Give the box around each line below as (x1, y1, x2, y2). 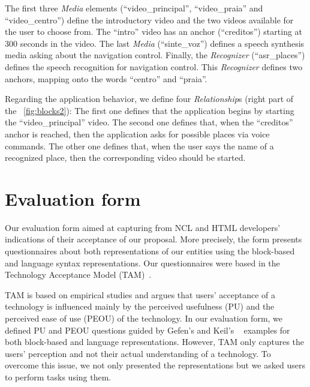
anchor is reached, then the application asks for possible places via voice (5, 127, 270, 140)
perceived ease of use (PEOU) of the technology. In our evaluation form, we (5, 312, 283, 324)
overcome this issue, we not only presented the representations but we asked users (5, 359, 305, 371)
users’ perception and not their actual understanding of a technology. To (5, 347, 271, 359)
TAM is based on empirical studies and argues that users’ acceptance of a (5, 288, 275, 301)
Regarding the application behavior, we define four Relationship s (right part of (5, 92, 294, 105)
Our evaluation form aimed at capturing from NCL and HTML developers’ (5, 221, 281, 233)
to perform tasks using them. (5, 370, 112, 383)
